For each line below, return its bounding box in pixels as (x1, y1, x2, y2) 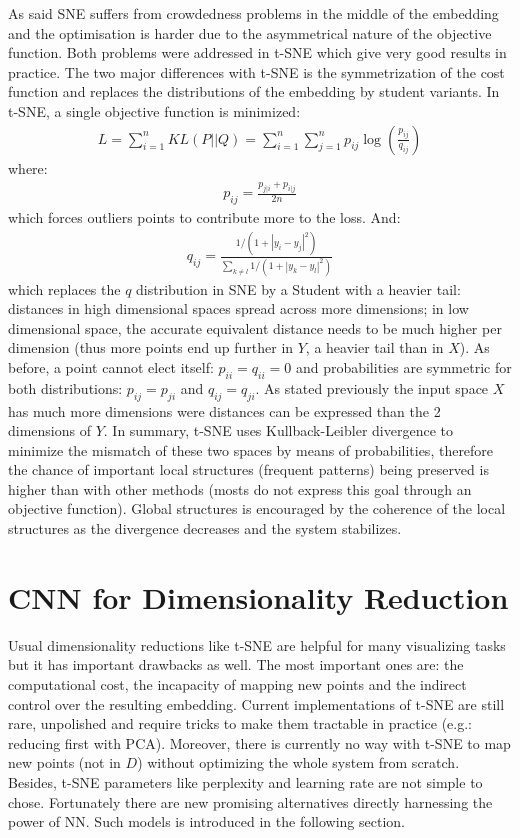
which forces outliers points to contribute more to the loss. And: (8, 207, 401, 228)
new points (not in (8, 752, 121, 773)
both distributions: (8, 377, 123, 398)
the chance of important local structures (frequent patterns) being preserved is (8, 459, 489, 480)
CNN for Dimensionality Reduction (8, 576, 509, 617)
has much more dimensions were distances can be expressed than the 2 (8, 400, 441, 421)
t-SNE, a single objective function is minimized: (8, 100, 301, 121)
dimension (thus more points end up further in (8, 337, 294, 358)
